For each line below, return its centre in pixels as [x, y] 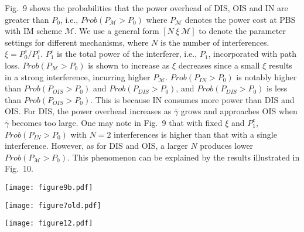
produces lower [227, 146]
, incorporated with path [252, 54]
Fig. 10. [19, 168]
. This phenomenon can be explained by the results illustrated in [184, 157]
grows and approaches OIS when [239, 111]
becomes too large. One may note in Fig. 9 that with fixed [117, 122]
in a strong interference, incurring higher [78, 76]
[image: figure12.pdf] [49, 224]
